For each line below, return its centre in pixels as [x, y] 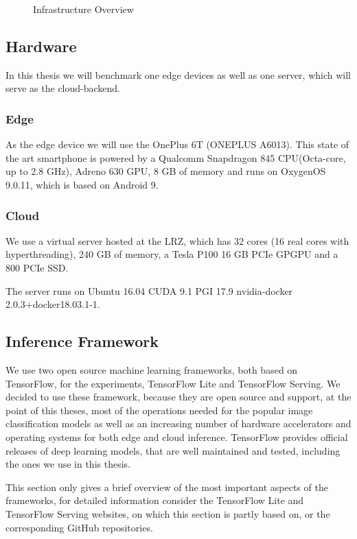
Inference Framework [82, 341]
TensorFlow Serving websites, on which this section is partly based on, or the [168, 513]
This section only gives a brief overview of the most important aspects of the [167, 487]
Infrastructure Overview [83, 9]
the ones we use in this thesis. [68, 464]
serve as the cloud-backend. [63, 88]
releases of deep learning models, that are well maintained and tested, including [173, 450]
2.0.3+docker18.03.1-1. [53, 304]
